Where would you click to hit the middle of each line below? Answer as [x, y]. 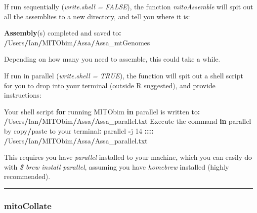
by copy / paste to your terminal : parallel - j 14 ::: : [79, 130]
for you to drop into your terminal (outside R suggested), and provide [110, 85]
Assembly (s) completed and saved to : [63, 33]
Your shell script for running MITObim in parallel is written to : [102, 111]
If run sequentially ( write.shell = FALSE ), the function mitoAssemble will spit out [129, 6]
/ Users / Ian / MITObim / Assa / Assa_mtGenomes [77, 42]
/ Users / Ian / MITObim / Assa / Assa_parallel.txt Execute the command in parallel [128, 121]
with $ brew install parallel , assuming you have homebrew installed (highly [117, 166]
